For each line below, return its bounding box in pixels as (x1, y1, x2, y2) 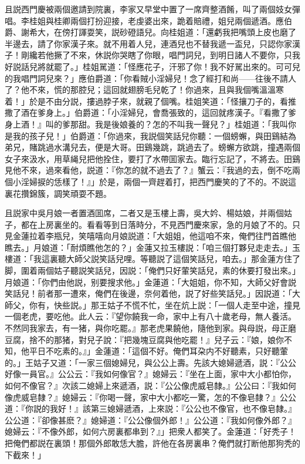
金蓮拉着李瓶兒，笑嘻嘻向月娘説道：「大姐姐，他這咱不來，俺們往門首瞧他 (12, 230, 296, 242)
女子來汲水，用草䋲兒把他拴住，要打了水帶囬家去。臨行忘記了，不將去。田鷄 (5, 152, 300, 164)
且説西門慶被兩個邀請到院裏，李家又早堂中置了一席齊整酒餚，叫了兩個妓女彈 (5, 3, 300, 15)
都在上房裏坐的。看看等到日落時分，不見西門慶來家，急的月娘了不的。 (21, 218, 292, 230)
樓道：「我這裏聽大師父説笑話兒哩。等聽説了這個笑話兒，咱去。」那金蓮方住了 (5, 253, 300, 265)
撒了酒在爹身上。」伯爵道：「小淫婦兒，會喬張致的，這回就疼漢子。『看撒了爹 (5, 106, 296, 119)
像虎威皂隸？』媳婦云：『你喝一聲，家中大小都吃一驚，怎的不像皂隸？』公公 (5, 391, 296, 403)
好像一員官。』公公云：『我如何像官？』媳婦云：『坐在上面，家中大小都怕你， (5, 368, 296, 380)
